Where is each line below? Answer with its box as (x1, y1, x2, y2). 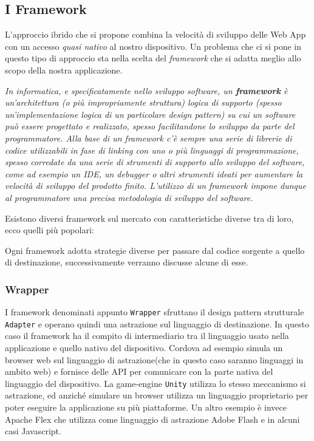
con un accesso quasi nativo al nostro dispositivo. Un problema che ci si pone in (5, 39, 302, 52)
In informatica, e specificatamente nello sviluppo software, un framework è (5, 84, 288, 97)
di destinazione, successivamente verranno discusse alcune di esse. (5, 256, 248, 268)
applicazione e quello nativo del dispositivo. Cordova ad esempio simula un (5, 341, 283, 354)
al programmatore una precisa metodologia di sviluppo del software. (5, 191, 253, 203)
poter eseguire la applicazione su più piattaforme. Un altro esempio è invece (5, 401, 287, 414)
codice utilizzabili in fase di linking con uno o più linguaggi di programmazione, (5, 143, 299, 156)
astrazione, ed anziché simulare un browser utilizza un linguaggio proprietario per (5, 389, 309, 402)
